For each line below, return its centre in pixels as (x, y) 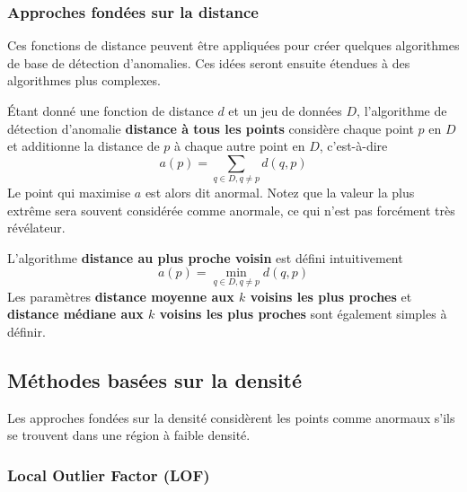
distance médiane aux (75, 314)
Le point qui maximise (69, 193)
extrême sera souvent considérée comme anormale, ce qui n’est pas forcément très (231, 210)
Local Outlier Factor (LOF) (109, 474)
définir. (26, 331)
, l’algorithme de (402, 110)
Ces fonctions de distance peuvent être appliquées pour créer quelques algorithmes (233, 45)
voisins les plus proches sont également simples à (303, 314)
